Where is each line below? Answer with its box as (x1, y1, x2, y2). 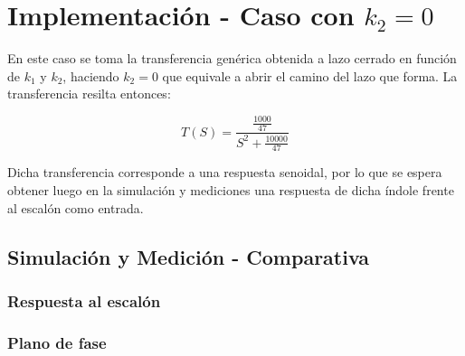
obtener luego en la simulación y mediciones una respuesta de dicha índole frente (7, 181, 454, 200)
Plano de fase (7, 331, 107, 353)
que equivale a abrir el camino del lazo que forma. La (162, 66, 458, 85)
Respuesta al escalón (7, 289, 161, 312)
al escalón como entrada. (7, 198, 144, 217)
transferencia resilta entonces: (7, 84, 171, 103)
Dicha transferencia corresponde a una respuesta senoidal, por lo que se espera (7, 163, 442, 182)
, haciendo (62, 66, 119, 85)
